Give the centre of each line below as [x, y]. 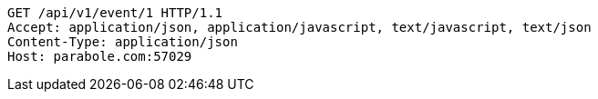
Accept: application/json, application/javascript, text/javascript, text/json [299, 27]
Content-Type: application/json [123, 42]
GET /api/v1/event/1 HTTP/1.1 [115, 13]
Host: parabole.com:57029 [100, 56]
